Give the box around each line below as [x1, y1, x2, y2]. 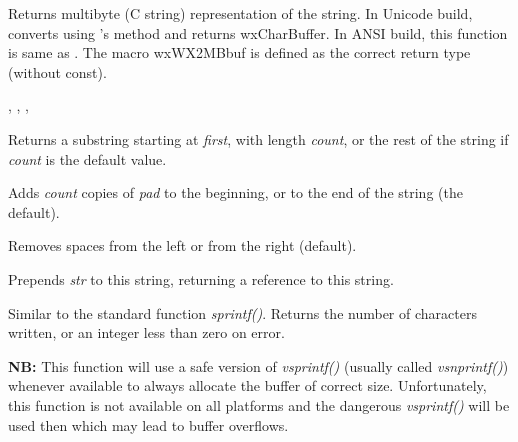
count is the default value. [8, 148, 167, 169]
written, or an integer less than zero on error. [8, 322, 285, 343]
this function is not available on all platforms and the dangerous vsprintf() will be [8, 394, 510, 415]
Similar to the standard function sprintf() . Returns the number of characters [8, 302, 477, 323]
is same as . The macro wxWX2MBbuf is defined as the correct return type [8, 42, 471, 63]
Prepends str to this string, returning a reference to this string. [8, 268, 394, 289]
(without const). [8, 61, 107, 82]
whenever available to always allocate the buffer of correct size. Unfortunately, [8, 375, 487, 396]
